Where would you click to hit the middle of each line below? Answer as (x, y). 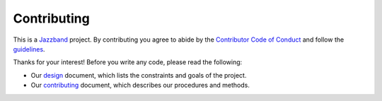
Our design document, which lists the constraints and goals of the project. (139, 75)
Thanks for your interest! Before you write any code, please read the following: (128, 62)
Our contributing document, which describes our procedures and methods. (140, 85)
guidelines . (29, 49)
